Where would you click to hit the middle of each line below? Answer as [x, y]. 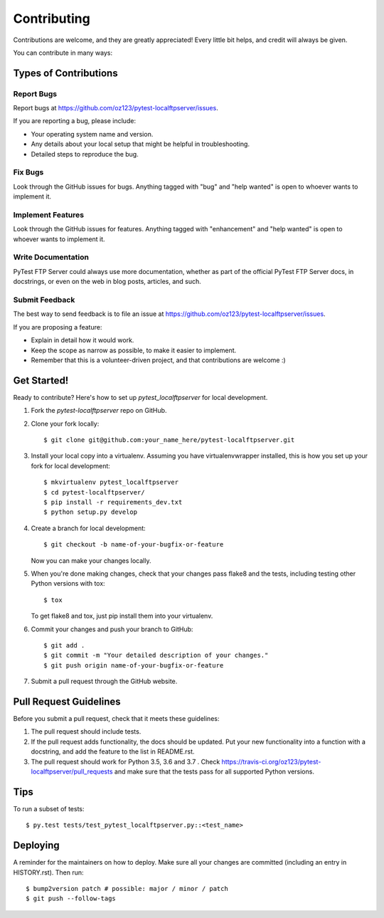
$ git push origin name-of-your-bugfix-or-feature [134, 665]
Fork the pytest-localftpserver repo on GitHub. [99, 411]
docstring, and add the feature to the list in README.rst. [113, 751]
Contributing [52, 19]
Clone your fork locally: [65, 423]
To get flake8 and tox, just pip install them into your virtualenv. [122, 616]
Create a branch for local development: [88, 528]
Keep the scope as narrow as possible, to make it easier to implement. [134, 350]
